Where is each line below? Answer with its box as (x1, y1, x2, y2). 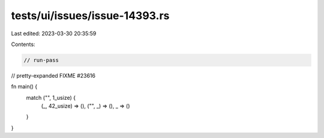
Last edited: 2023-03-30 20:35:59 (11, 30, 97, 37)
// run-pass (23, 57, 59, 63)
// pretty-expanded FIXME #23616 (11, 72, 96, 79)
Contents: (11, 41, 35, 48)
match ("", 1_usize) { (26, 94, 76, 101)
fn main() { (11, 83, 38, 90)
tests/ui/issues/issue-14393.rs (11, 9, 170, 22)
